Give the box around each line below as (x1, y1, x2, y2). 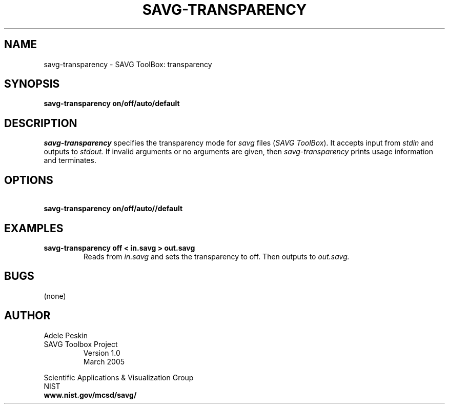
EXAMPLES (4, 221, 64, 235)
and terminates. (44, 156, 96, 165)
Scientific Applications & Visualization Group (44, 373, 194, 382)
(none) (44, 291, 66, 300)
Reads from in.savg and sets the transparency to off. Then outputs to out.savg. (83, 252, 350, 261)
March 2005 (83, 357, 125, 366)
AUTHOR (4, 309, 51, 322)
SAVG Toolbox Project (44, 339, 118, 349)
